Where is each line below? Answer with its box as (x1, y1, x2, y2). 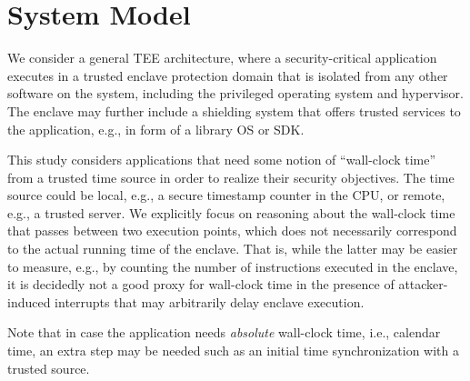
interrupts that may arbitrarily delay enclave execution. (55, 292, 365, 311)
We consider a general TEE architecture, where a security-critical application (7, 48, 437, 67)
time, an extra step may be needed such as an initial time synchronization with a (7, 341, 459, 360)
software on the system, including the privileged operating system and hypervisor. (7, 84, 464, 103)
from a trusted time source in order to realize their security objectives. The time (7, 167, 455, 186)
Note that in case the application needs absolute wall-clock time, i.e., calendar (7, 323, 441, 342)
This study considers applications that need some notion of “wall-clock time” (7, 150, 436, 169)
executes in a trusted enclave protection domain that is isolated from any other (7, 65, 448, 85)
